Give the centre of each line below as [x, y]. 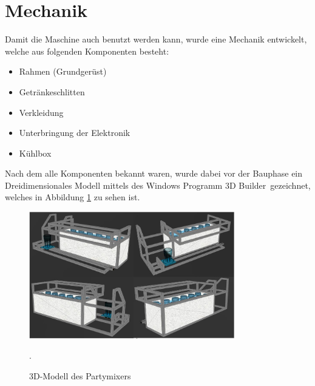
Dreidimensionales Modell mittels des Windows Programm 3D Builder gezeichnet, [158, 185]
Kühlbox [35, 153]
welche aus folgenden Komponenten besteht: [87, 51]
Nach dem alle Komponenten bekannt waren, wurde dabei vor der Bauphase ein [154, 173]
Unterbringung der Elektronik [75, 133]
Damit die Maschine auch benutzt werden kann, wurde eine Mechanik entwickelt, [156, 39]
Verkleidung [41, 112]
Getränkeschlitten [52, 91]
